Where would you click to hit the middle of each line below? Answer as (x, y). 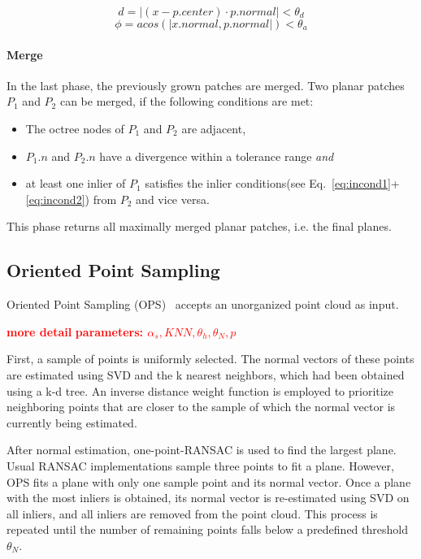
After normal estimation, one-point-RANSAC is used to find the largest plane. (202, 450)
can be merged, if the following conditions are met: (187, 101)
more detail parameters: (75, 331)
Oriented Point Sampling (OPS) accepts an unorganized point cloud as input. (203, 304)
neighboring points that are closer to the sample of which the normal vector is (201, 407)
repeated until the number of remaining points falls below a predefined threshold (207, 529)
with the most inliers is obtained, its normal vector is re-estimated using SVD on (208, 498)
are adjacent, (214, 128)
